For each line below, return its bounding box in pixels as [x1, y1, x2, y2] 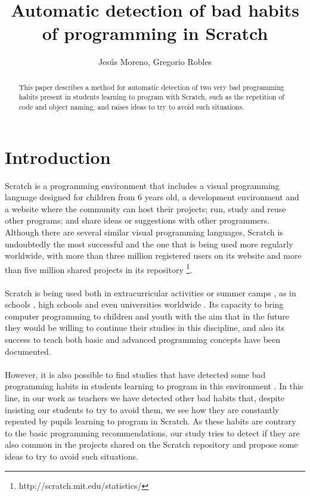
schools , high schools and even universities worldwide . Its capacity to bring [5, 298, 284, 311]
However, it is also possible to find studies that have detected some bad [5, 368, 266, 380]
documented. [5, 345, 51, 357]
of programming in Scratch [42, 21, 268, 45]
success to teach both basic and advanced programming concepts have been [5, 333, 281, 345]
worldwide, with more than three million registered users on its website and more [5, 249, 302, 262]
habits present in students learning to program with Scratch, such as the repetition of [18, 92, 284, 102]
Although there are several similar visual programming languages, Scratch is [5, 225, 283, 238]
